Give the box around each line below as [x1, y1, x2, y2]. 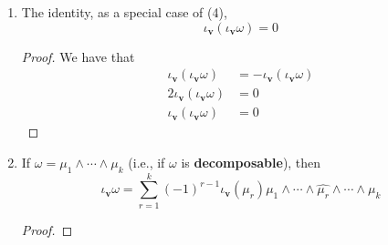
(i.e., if [128, 152, 165, 171]
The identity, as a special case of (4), [21, 3, 227, 21]
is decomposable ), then [181, 152, 321, 171]
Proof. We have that [21, 46, 135, 66]
